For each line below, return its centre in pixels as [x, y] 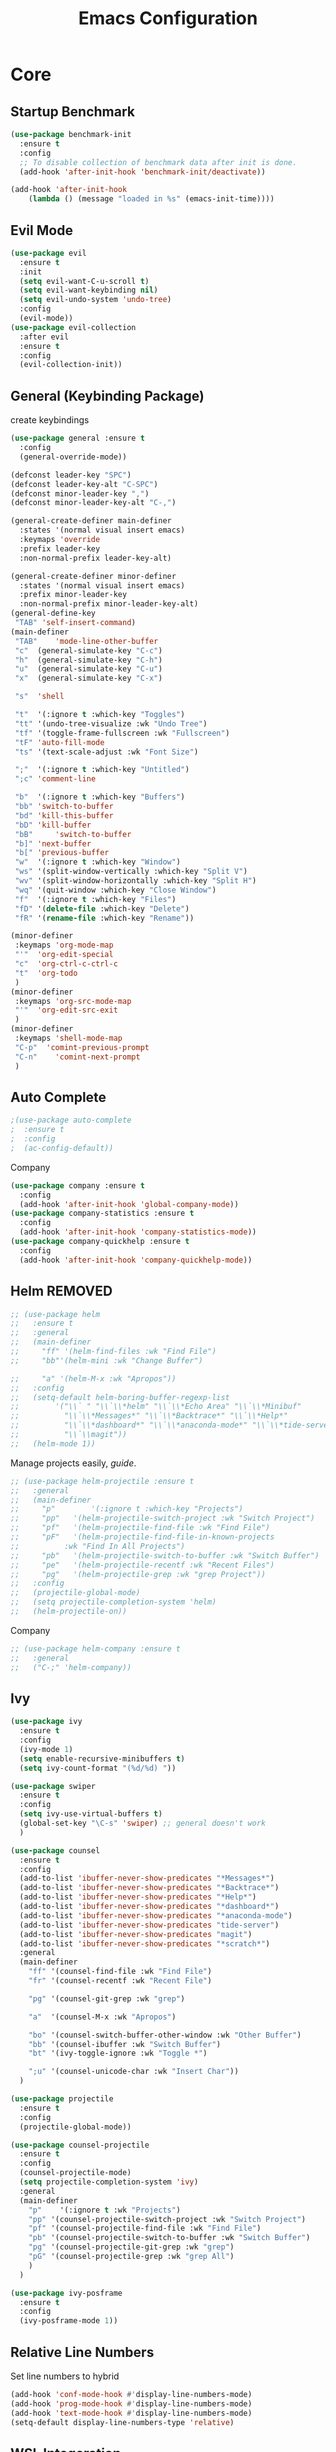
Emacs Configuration [168, 18]
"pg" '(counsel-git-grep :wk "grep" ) [107, 1998]
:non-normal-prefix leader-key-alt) [95, 558]
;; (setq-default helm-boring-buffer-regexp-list [120, 1397]
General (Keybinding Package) [107, 395]
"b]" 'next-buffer [53, 843]
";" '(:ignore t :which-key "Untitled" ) [102, 770]
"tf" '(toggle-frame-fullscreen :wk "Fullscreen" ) [122, 733]
